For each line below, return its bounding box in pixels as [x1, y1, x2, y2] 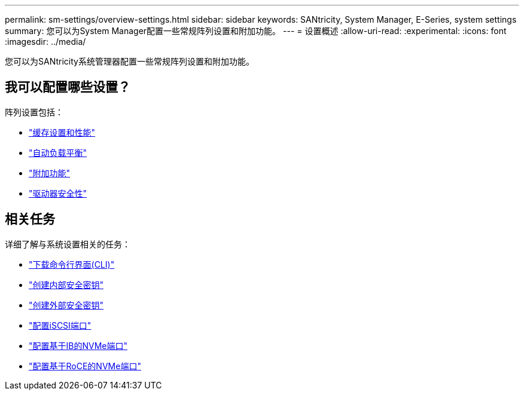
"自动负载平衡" [29, 147, 87, 158]
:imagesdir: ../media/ [5, 36, 86, 47]
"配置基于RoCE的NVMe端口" [29, 360, 141, 371]
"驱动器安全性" [29, 188, 87, 198]
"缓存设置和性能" [29, 127, 96, 137]
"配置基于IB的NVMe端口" [29, 340, 127, 351]
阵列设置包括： [5, 106, 63, 117]
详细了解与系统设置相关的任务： [5, 238, 130, 249]
